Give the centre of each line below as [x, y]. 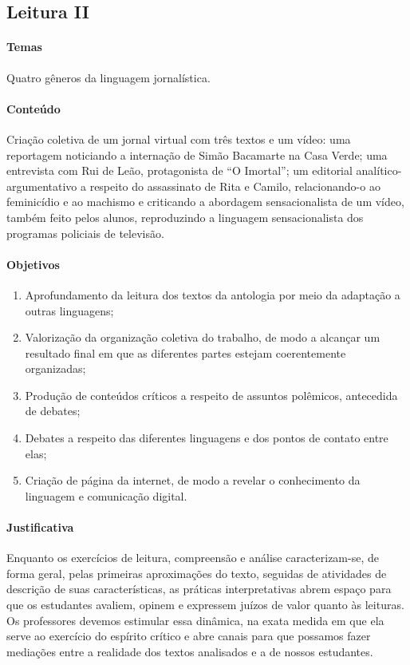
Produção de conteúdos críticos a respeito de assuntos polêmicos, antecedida [211, 395]
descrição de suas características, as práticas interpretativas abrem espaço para [199, 589]
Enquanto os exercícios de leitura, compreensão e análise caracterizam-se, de [193, 558]
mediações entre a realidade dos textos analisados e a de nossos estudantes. [190, 651]
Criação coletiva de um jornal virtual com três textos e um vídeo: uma [179, 139]
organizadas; [55, 368]
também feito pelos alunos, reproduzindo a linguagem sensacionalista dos [185, 217]
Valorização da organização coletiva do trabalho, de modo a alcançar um [203, 337]
